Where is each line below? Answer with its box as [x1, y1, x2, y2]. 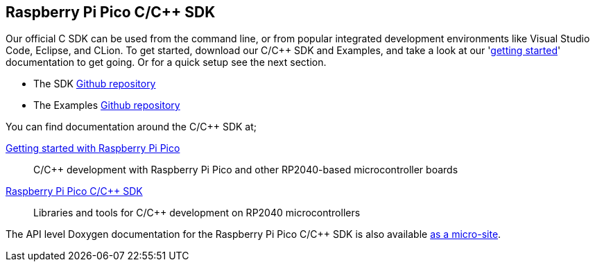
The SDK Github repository [33, 78, 156, 90]
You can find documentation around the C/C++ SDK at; [6, 121, 257, 133]
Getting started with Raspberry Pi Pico [6, 142, 180, 155]
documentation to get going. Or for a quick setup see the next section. [6, 56, 327, 69]
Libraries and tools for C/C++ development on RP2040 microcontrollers [33, 207, 361, 219]
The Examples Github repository [33, 99, 180, 112]
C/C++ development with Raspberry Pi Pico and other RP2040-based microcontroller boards [33, 164, 458, 176]
